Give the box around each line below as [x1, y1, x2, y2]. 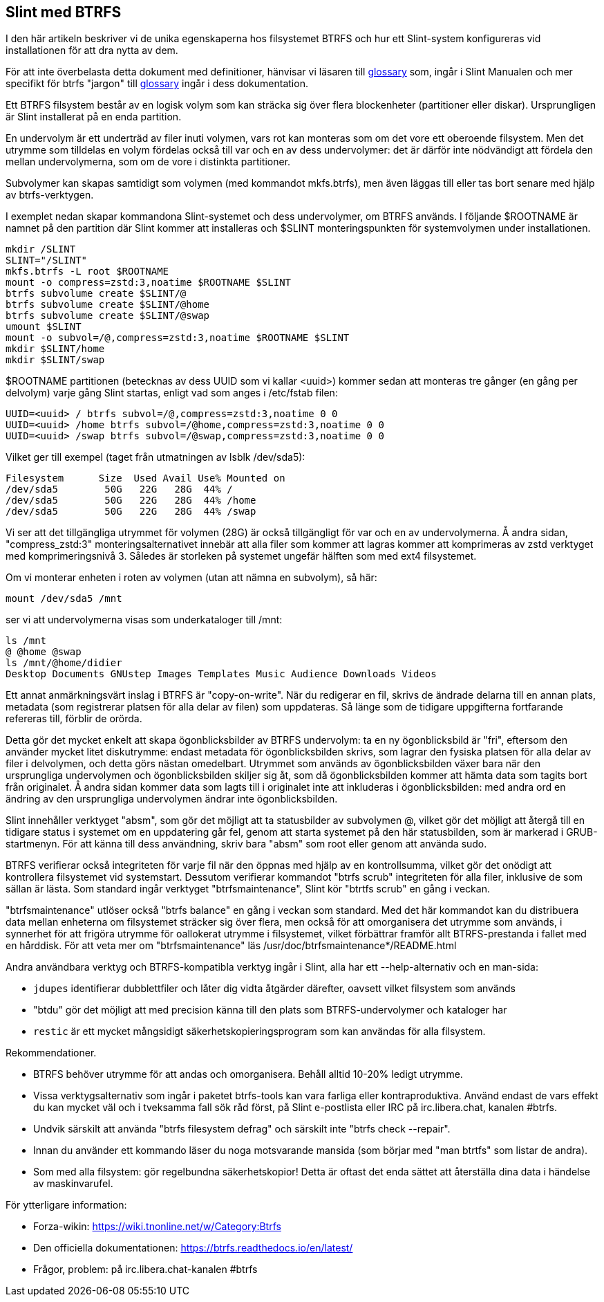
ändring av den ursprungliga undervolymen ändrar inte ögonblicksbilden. [6, 793, 338, 805]
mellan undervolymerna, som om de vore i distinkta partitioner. [6, 156, 291, 168]
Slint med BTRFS [6, 3, 122, 21]
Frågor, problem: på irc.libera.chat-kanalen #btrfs [33, 1263, 258, 1276]
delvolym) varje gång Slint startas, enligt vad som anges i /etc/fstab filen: [6, 387, 338, 399]
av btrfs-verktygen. [6, 189, 94, 201]
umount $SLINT [6, 321, 82, 333]
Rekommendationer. [6, 1047, 97, 1059]
